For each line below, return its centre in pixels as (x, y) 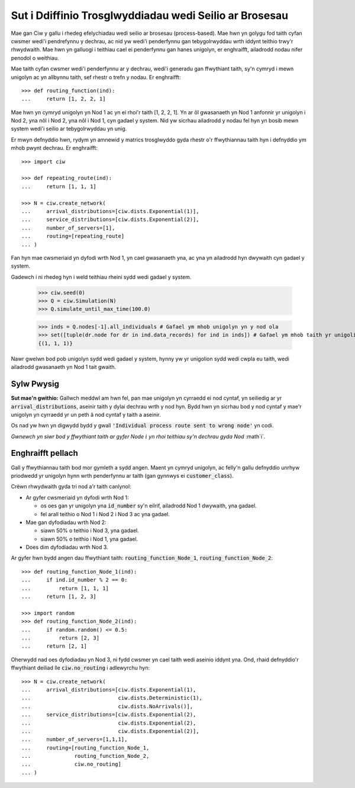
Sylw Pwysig (35, 384)
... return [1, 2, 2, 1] (64, 99)
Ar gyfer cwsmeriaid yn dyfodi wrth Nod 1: (78, 497)
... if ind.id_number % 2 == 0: (75, 580)
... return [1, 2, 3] (59, 597)
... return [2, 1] (54, 646)
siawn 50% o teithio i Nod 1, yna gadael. (89, 539)
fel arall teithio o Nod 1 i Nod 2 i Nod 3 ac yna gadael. (105, 514)
